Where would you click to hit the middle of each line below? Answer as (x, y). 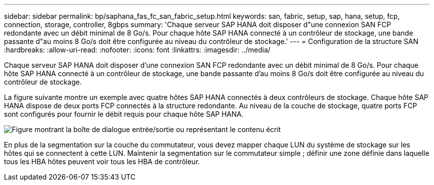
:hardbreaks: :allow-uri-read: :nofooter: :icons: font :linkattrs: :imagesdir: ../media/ (137, 50)
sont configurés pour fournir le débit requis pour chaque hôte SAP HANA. (124, 114)
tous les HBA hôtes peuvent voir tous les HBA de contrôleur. (102, 162)
